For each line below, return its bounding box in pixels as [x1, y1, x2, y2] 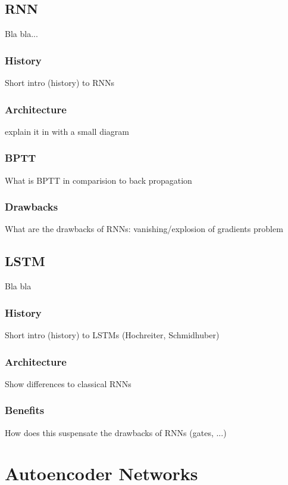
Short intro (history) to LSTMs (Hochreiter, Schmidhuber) [5, 329, 220, 341]
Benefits [5, 403, 45, 418]
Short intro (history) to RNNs [5, 76, 115, 89]
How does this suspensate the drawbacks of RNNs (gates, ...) [5, 426, 227, 438]
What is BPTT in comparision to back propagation [5, 174, 192, 186]
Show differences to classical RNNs [5, 377, 132, 390]
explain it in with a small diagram [5, 125, 129, 137]
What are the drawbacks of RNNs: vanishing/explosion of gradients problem [5, 223, 283, 235]
